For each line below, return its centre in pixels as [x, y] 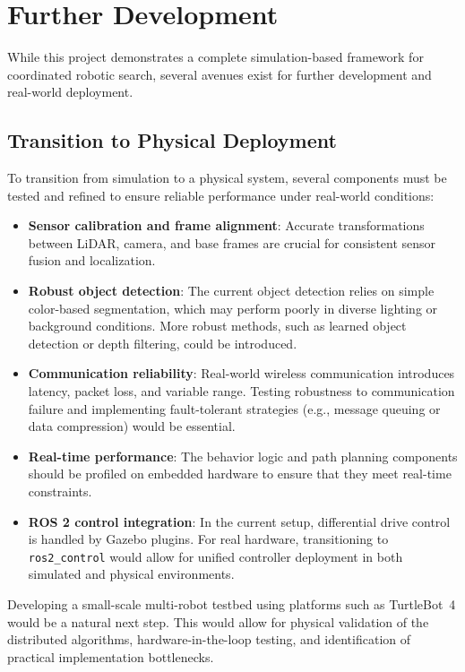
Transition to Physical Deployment [172, 140]
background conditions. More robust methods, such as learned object [217, 326]
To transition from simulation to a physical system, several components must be [227, 178]
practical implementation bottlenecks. [111, 656]
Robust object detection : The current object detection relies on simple [231, 291]
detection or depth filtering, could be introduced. [163, 343]
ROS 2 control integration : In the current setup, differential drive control [239, 521]
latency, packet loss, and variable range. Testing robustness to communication [241, 391]
